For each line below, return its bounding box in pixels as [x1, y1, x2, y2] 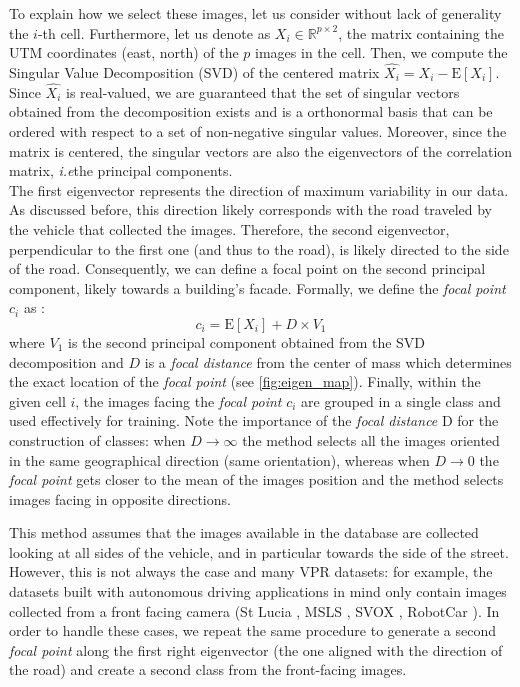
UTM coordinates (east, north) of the [9, 42, 239, 63]
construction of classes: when [9, 429, 186, 450]
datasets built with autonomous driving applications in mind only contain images [9, 581, 507, 602]
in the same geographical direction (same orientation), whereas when [9, 449, 430, 470]
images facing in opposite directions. [9, 488, 231, 509]
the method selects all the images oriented [242, 429, 500, 450]
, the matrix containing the [338, 22, 504, 43]
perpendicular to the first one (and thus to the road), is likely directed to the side [9, 238, 509, 259]
